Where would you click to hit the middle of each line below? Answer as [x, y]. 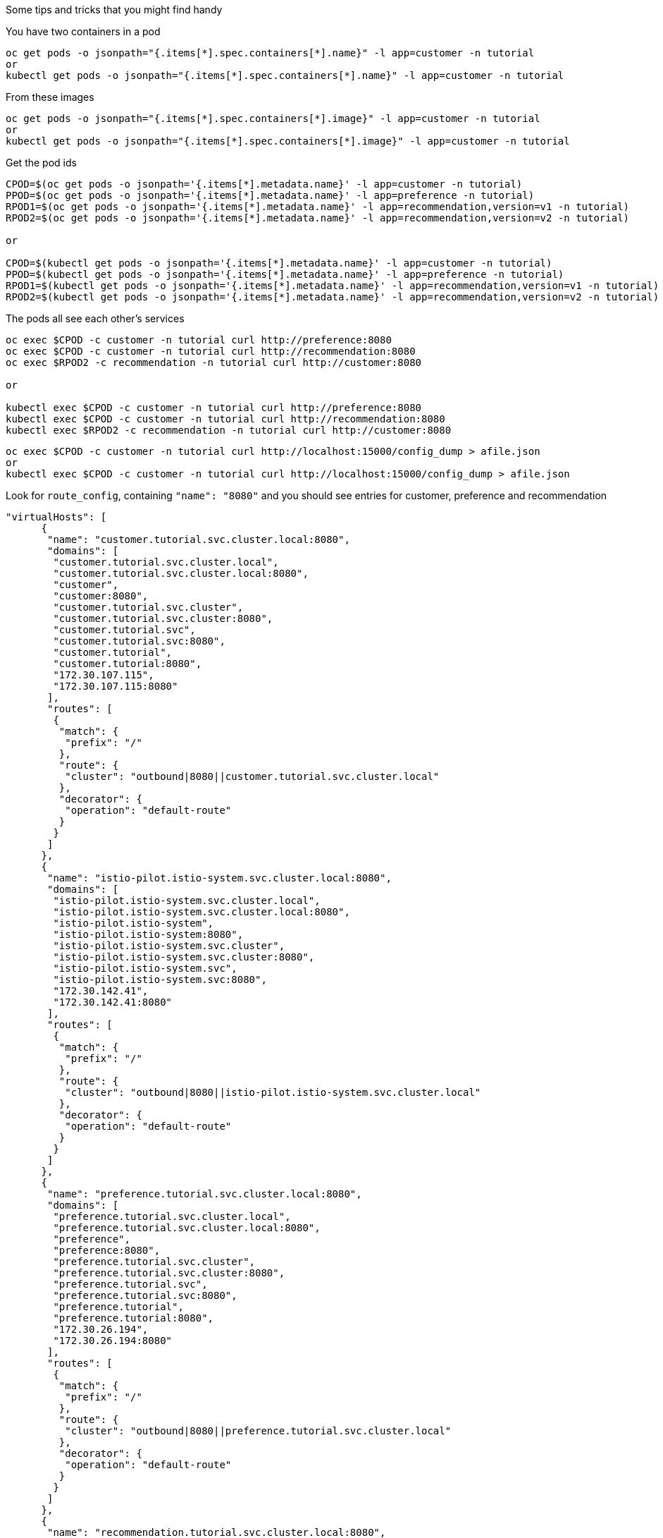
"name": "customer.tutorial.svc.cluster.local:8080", [199, 539]
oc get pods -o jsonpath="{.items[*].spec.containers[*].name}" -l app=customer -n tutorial [270, 53]
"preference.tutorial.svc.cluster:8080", [169, 1273]
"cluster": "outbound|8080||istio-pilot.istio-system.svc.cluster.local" [273, 1092]
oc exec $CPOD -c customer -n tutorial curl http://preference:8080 [199, 340]
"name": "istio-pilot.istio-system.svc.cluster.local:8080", [219, 878]
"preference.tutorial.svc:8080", [145, 1295]
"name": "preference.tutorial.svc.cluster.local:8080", [205, 1194]
